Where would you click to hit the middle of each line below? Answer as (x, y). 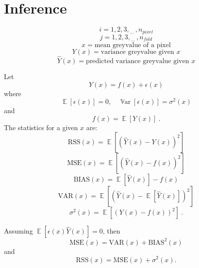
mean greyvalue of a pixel (133, 45)
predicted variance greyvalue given (138, 61)
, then (111, 231)
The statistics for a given (41, 127)
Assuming (18, 231)
